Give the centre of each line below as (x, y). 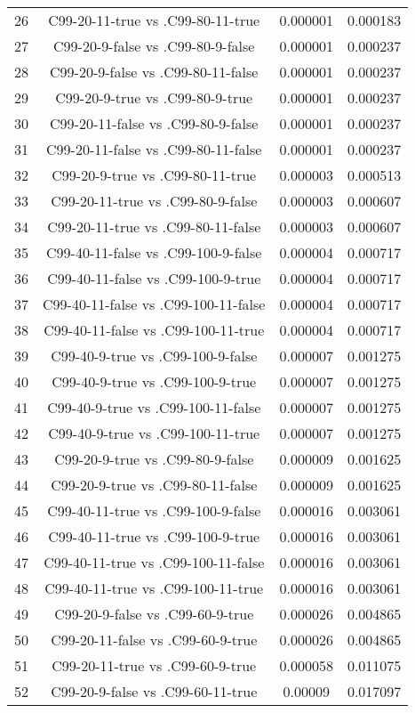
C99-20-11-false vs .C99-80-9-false (154, 123)
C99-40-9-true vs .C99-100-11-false (154, 407)
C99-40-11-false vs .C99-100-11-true (154, 330)
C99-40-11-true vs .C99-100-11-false (154, 562)
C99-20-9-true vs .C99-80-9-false (154, 459)
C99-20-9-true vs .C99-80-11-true (154, 175)
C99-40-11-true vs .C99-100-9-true (154, 536)
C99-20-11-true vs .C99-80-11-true (154, 20)
